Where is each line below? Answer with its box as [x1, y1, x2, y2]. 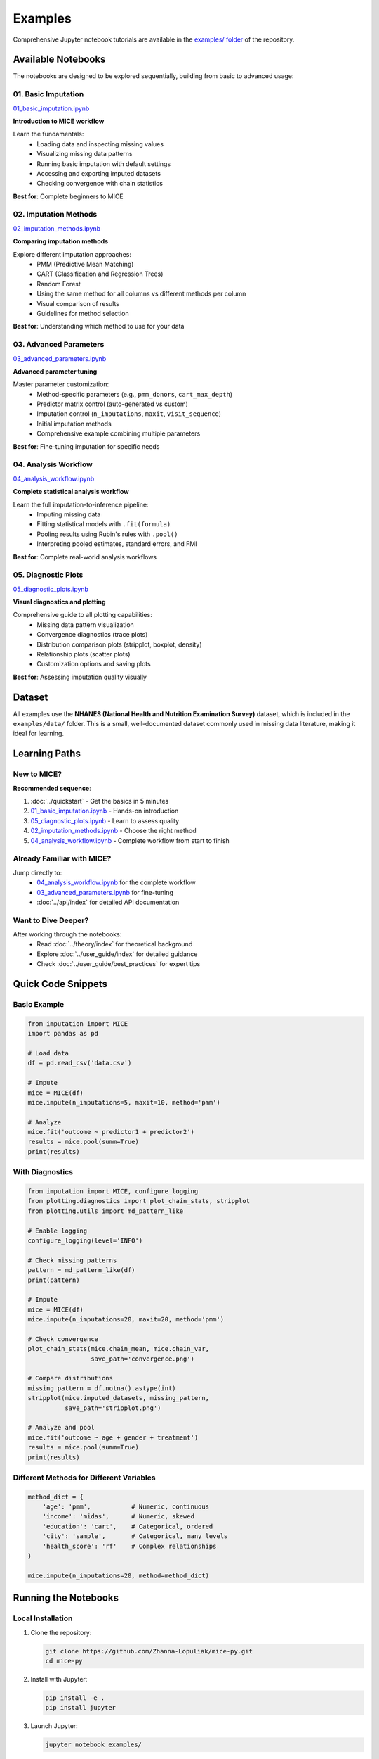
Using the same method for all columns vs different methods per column [36, 289, 246, 298]
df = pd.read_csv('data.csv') [27, 1059, 132, 1067]
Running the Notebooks [13, 1592, 119, 1604]
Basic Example [13, 999, 65, 1009]
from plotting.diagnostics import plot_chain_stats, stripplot [27, 1197, 251, 1205]
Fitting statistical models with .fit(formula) [36, 520, 171, 528]
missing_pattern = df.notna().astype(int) [27, 1384, 176, 1392]
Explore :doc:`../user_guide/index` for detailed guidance [36, 950, 198, 958]
